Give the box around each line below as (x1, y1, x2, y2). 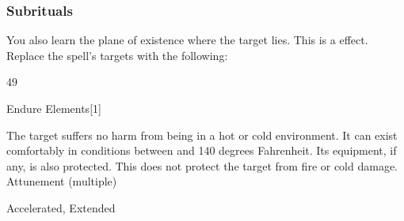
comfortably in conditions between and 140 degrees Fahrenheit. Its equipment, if (6, 142, 397, 159)
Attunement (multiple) (6, 173, 117, 189)
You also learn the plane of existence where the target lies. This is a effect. (6, 32, 368, 48)
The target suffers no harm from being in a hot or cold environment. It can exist (6, 126, 398, 143)
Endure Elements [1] (6, 100, 101, 116)
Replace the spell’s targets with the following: (6, 47, 228, 63)
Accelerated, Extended (6, 199, 116, 215)
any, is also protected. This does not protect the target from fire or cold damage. (6, 157, 398, 174)
